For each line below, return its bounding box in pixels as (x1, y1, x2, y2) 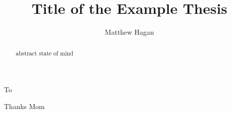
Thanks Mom (4, 101, 45, 111)
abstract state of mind (15, 49, 74, 57)
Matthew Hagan (105, 27, 154, 37)
